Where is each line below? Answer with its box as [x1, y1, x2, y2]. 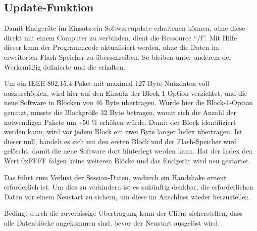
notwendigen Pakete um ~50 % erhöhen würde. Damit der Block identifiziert [4, 116, 236, 127]
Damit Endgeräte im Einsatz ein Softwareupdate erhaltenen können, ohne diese [4, 23, 245, 33]
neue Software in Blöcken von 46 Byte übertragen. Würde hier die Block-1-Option [4, 97, 253, 108]
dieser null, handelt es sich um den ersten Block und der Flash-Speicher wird [4, 136, 237, 146]
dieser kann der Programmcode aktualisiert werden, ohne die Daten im [4, 42, 219, 52]
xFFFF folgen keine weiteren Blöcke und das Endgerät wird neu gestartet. [25, 155, 251, 165]
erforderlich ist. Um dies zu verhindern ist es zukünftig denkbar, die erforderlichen [4, 182, 254, 192]
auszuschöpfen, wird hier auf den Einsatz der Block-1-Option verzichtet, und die [4, 87, 248, 98]
